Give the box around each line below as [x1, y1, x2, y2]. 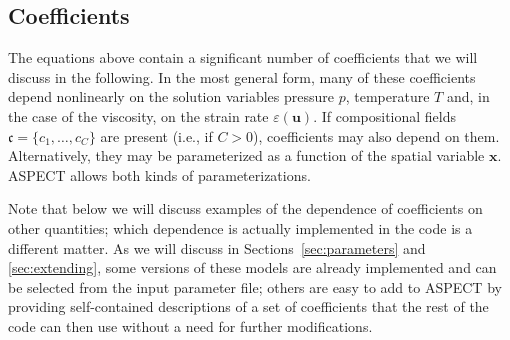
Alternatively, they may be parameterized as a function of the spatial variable [8, 145, 485, 166]
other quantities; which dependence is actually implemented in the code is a [8, 217, 473, 238]
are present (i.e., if [100, 125, 213, 146]
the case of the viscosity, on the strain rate [8, 105, 269, 126]
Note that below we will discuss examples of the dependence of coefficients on [8, 198, 483, 219]
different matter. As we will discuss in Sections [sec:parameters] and [8, 237, 426, 258]
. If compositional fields [313, 105, 457, 126]
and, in [446, 86, 490, 107]
